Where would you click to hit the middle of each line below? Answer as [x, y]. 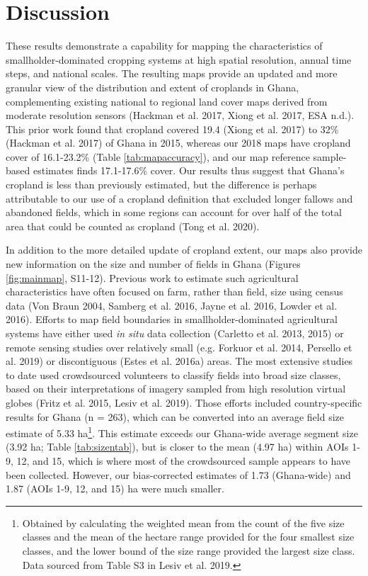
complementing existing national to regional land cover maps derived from [167, 101]
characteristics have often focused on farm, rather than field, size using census [174, 292]
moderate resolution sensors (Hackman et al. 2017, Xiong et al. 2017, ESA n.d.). [180, 115]
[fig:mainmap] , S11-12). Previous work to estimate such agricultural [152, 277]
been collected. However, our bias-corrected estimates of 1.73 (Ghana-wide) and [178, 474]
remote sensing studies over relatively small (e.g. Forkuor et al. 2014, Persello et [179, 347]
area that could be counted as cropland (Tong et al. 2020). [133, 226]
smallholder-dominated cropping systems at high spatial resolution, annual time [179, 59]
